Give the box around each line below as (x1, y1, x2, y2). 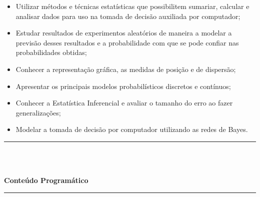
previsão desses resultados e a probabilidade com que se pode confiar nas (15, 37, 239, 47)
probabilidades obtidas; (15, 47, 87, 57)
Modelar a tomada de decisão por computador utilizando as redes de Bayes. (15, 124, 248, 134)
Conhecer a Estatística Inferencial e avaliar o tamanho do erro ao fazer (15, 97, 233, 108)
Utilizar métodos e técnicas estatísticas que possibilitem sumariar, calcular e (15, 1, 249, 11)
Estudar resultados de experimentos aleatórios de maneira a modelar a (15, 27, 232, 38)
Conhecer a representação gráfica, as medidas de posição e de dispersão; (15, 63, 236, 74)
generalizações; (15, 107, 61, 117)
